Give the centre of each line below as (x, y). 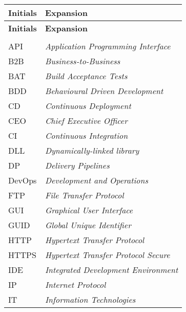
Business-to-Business (82, 61)
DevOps (23, 180)
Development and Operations (97, 180)
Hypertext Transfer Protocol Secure (107, 255)
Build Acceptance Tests (86, 76)
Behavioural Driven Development (104, 91)
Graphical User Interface (89, 210)
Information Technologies (90, 299)
